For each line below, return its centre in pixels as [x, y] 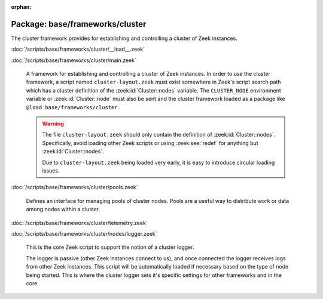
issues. [51, 171]
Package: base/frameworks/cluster [79, 24]
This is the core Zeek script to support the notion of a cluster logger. [110, 247]
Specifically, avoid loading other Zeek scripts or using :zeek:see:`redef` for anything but [150, 143]
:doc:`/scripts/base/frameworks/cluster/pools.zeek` [74, 187]
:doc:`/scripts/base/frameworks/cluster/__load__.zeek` [78, 49]
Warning [53, 124]
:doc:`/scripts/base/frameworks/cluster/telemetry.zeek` [79, 223]
